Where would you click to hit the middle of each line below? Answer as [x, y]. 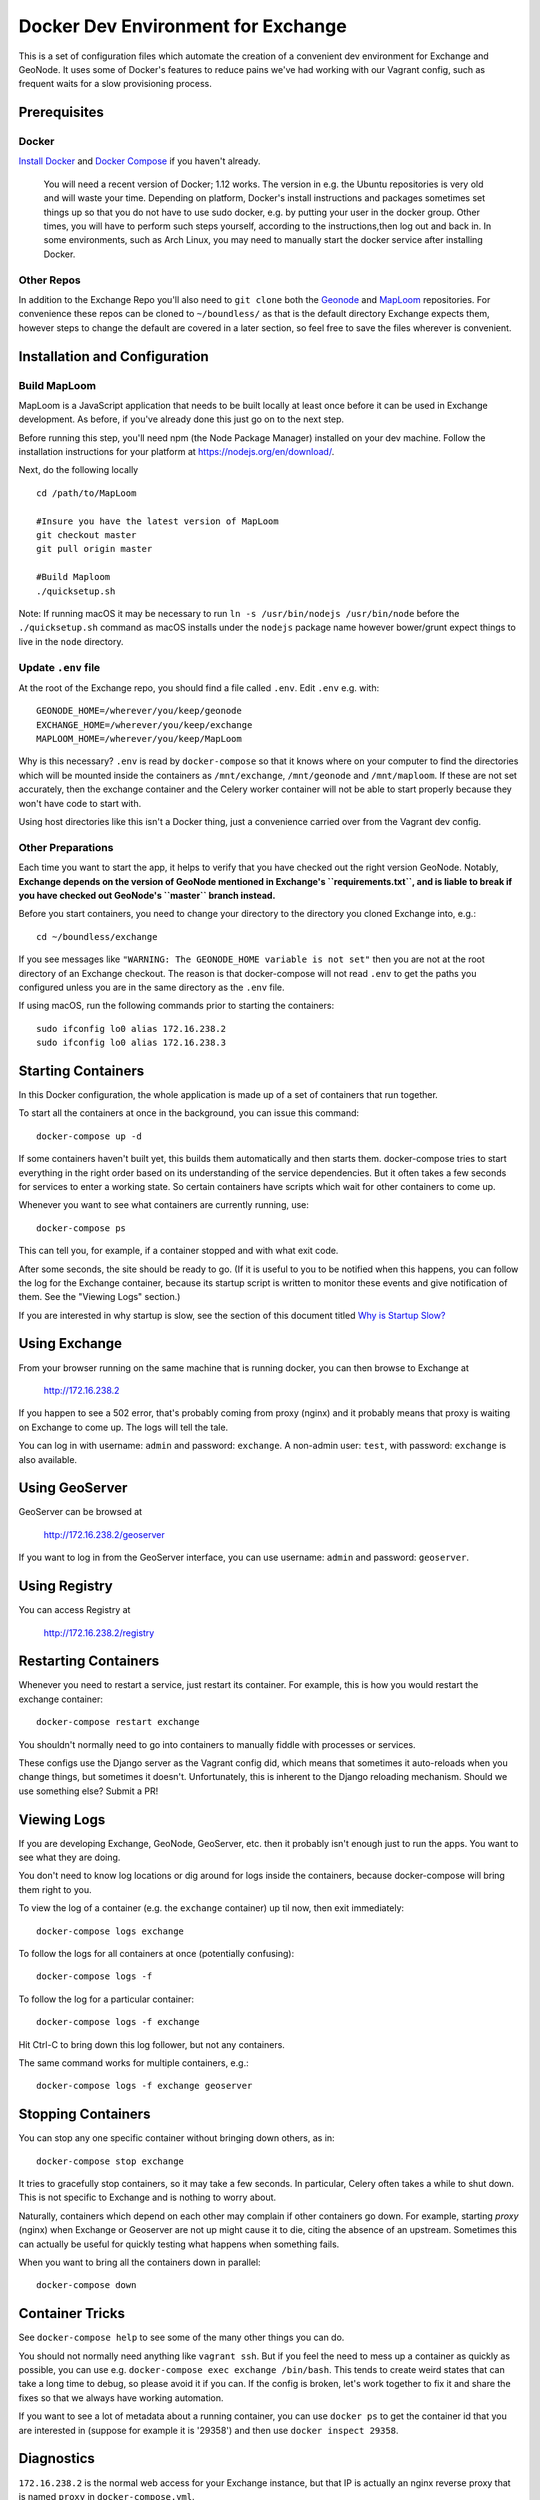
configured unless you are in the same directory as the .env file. [151, 987]
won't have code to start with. [80, 803]
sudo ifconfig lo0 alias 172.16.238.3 [131, 1043]
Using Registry [66, 1586]
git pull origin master [94, 549]
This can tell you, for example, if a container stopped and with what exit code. [178, 1251]
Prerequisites [61, 112]
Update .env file [59, 667]
